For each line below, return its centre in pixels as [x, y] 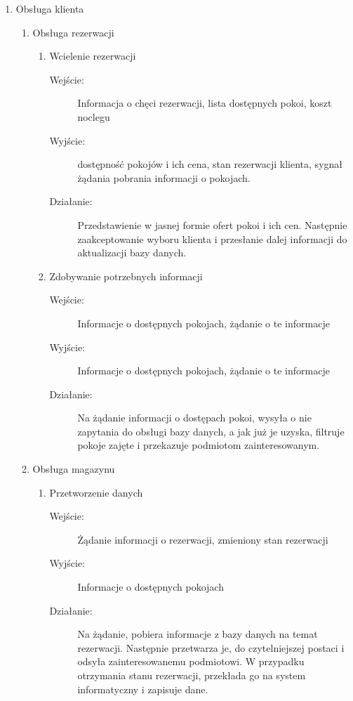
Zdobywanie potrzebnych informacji [126, 276]
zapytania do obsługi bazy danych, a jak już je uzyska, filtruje [211, 431]
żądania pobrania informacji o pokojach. [164, 177]
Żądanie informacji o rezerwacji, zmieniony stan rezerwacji [203, 539]
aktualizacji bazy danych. [132, 253]
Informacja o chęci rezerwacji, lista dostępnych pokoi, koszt [205, 103]
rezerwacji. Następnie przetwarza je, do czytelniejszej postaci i [211, 647]
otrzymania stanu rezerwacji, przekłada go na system [192, 675]
